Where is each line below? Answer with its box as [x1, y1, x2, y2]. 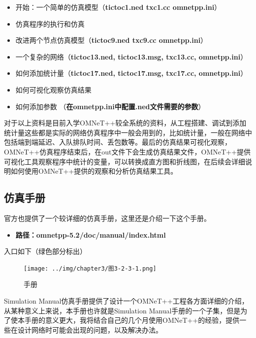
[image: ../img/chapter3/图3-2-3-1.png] [24, 265, 157, 272]
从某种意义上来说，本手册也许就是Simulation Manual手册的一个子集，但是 [4, 305, 241, 315]
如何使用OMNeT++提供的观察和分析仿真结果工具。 [10, 166, 178, 176]
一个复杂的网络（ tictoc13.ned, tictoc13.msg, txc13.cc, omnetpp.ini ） [15, 51, 248, 61]
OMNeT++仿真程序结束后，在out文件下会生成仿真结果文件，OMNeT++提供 [4, 146, 251, 156]
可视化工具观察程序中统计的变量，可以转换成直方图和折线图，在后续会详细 [4, 156, 245, 166]
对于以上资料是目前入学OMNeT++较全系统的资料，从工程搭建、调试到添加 [4, 118, 247, 128]
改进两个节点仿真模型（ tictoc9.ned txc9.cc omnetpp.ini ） [15, 35, 208, 45]
